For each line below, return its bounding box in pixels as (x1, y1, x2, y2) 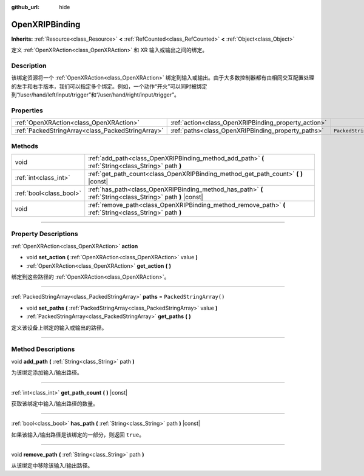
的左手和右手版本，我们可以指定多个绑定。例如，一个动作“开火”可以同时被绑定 (11, 83, 207, 90)
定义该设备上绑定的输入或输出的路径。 (11, 324, 107, 331)
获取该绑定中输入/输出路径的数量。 (11, 399, 99, 407)
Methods (11, 141, 39, 150)
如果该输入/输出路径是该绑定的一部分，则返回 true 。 (11, 431, 145, 438)
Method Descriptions (11, 345, 75, 353)
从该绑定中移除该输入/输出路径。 (11, 462, 93, 469)
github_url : (11, 4, 39, 10)
